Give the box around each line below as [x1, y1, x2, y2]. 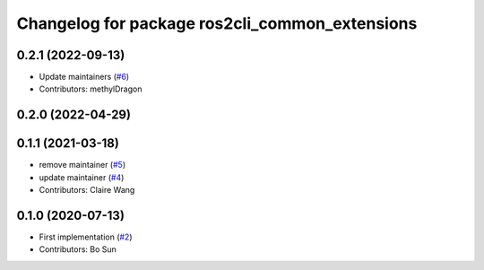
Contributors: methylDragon [39, 83, 143, 94]
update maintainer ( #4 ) [39, 171, 125, 183]
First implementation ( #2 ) [39, 231, 134, 242]
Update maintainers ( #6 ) [39, 72, 130, 83]
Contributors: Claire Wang [39, 185, 135, 196]
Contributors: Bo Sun [39, 244, 117, 255]
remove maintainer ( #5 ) [39, 160, 125, 170]
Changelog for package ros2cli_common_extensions [16, 13, 418, 33]
